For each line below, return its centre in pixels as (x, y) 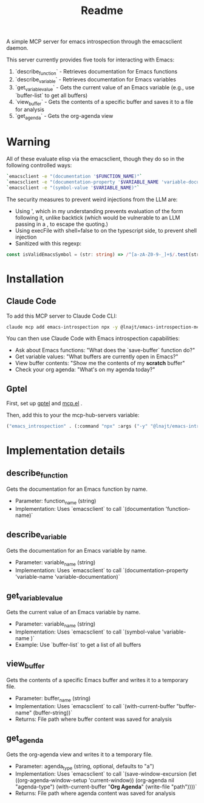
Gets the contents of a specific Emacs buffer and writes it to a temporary (97, 680)
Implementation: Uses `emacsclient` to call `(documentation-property (101, 570)
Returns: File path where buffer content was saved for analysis (93, 719)
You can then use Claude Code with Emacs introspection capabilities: (93, 338)
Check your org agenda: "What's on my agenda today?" (85, 370)
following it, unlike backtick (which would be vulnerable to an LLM (97, 217)
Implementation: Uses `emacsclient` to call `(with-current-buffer (95, 706)
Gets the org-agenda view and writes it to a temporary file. (80, 754)
